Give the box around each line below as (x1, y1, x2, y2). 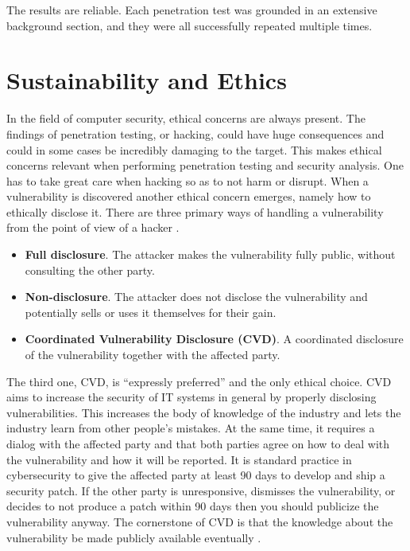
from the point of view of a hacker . (6, 219, 180, 236)
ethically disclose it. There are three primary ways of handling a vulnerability (6, 203, 384, 220)
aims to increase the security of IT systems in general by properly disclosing (6, 389, 377, 405)
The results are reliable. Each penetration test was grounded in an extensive (6, 2, 377, 18)
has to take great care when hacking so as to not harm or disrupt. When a (6, 172, 369, 189)
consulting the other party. (25, 261, 155, 278)
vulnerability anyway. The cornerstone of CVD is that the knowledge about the (6, 513, 393, 530)
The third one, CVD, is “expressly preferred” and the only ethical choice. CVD (6, 373, 392, 389)
